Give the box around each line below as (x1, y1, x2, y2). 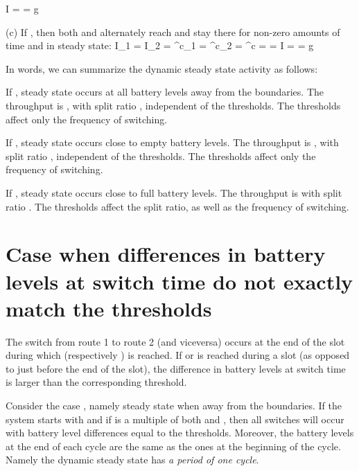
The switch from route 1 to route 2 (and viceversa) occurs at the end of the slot (6, 334, 345, 348)
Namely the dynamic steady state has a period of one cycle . (6, 452, 259, 467)
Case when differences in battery (6, 240, 326, 268)
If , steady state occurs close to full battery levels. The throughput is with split (6, 185, 342, 199)
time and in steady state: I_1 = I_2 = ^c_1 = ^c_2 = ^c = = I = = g (6, 38, 314, 53)
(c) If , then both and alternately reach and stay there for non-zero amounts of (6, 24, 340, 39)
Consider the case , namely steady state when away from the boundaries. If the (6, 398, 342, 412)
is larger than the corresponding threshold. (6, 375, 187, 389)
